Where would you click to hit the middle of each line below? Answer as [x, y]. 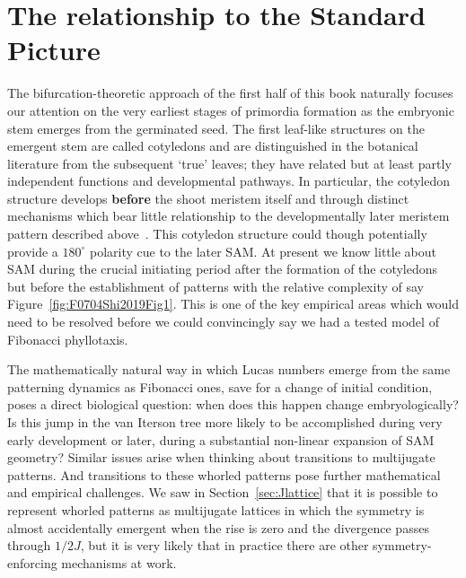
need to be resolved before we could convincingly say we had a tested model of [223, 322]
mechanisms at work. [119, 562]
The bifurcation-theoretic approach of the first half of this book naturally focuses [230, 93]
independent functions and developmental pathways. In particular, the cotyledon [229, 181]
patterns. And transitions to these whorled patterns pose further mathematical [224, 474]
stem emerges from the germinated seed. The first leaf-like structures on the [216, 128]
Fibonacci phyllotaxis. [68, 339]
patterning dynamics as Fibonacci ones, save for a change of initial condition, [220, 386]
